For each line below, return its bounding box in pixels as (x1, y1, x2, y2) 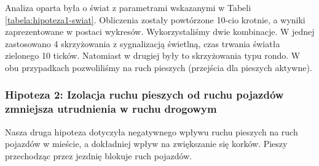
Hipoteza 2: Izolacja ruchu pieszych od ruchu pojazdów (5, 87, 284, 102)
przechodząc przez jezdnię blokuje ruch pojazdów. (5, 149, 192, 162)
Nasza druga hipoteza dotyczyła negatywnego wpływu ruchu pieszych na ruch (5, 125, 298, 138)
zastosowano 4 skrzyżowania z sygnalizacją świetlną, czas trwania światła (5, 37, 280, 50)
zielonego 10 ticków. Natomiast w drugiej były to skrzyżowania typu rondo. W (5, 49, 301, 62)
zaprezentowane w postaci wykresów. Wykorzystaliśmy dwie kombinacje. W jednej (5, 25, 315, 38)
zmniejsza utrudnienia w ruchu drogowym (5, 101, 217, 116)
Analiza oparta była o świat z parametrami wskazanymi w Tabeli (5, 1, 251, 13)
